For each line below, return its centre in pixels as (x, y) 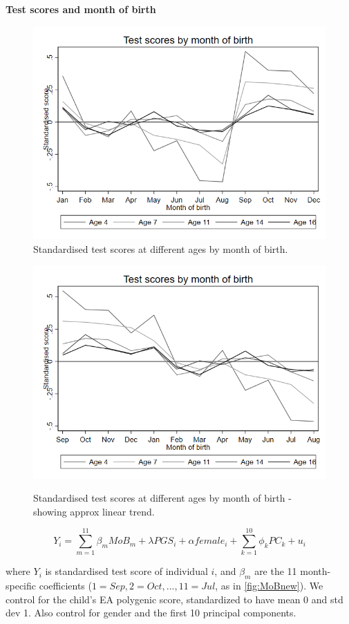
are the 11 (276, 571)
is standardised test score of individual (126, 571)
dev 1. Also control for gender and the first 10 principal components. (151, 613)
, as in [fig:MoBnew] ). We (269, 586)
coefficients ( (65, 586)
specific (21, 586)
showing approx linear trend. (94, 511)
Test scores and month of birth (81, 9)
